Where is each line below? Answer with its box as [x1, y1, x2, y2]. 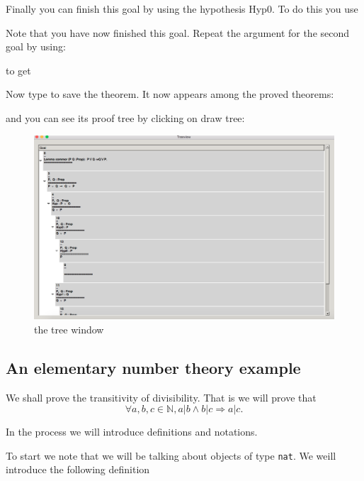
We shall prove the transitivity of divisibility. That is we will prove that [6, 389, 317, 404]
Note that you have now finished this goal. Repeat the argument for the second [6, 25, 350, 40]
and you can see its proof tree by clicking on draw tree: [6, 110, 245, 125]
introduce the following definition [6, 462, 150, 477]
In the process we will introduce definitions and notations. [6, 424, 258, 439]
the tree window [34, 321, 104, 336]
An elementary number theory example [6, 356, 301, 378]
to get [6, 62, 31, 77]
